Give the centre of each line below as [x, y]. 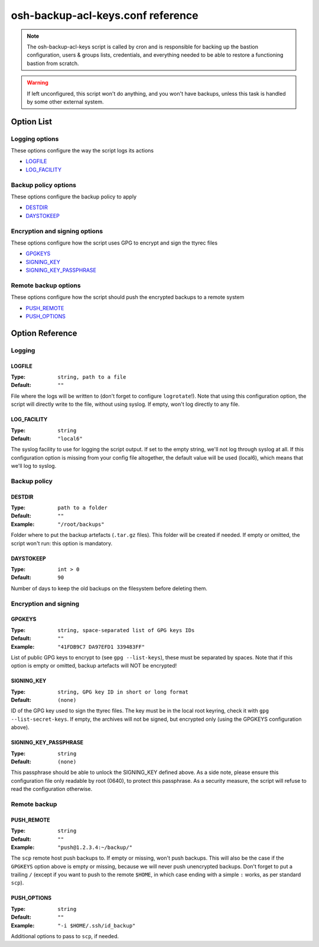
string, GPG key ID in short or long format [123, 692]
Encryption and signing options [57, 231]
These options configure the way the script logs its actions [82, 151]
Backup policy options [44, 185]
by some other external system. [65, 102]
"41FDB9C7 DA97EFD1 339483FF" [101, 647]
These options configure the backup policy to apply [74, 196]
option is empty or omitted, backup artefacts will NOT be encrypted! [94, 666]
